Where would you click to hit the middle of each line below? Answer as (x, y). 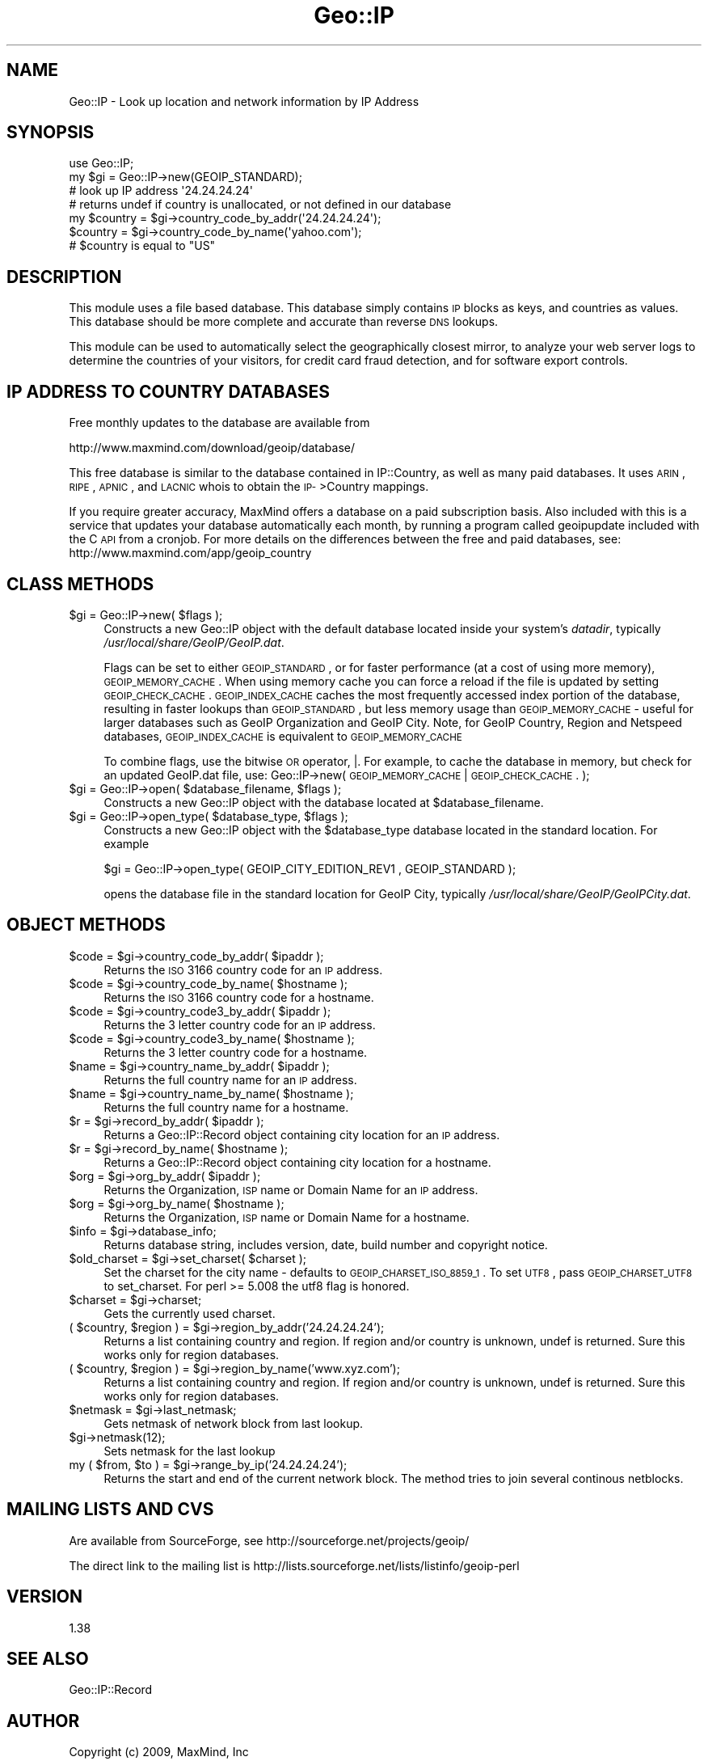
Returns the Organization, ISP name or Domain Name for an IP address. (291, 1189)
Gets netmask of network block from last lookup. (234, 1423)
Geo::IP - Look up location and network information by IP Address (244, 101)
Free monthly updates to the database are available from (219, 423)
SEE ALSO (48, 1658)
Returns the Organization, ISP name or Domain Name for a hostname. (287, 1217)
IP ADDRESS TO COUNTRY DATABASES (169, 391)
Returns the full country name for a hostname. (226, 1107)
